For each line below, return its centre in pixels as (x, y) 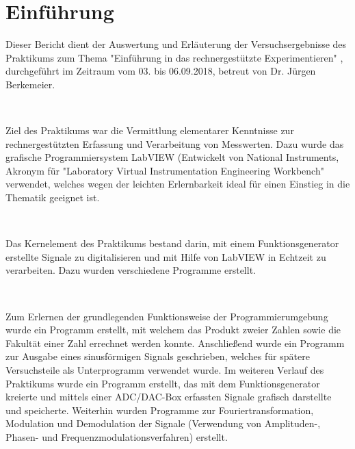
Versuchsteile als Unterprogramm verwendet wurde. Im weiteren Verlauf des (165, 370)
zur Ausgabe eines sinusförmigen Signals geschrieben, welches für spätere (158, 356)
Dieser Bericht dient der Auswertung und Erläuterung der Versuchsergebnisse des (176, 44)
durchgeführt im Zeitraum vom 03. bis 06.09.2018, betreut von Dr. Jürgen (161, 71)
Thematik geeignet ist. (53, 197)
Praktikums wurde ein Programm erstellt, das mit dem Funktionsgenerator (163, 383)
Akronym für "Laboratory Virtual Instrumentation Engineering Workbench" (165, 170)
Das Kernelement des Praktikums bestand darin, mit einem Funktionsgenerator (172, 243)
